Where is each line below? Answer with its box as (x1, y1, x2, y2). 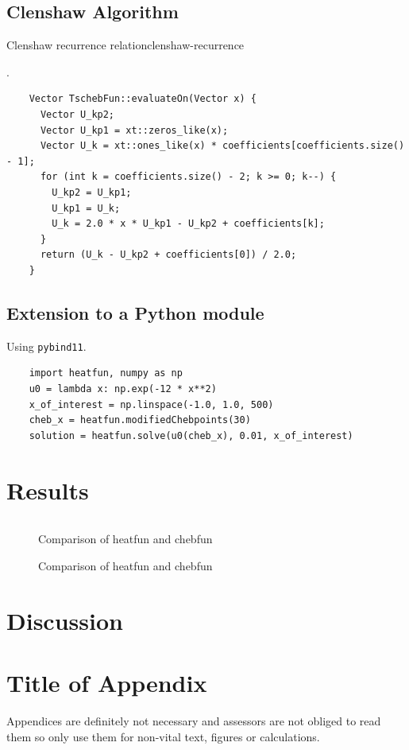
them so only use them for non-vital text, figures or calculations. (6, 728, 320, 744)
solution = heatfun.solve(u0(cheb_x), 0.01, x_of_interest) (29, 429, 353, 441)
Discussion (6, 604, 123, 636)
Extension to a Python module (6, 300, 264, 324)
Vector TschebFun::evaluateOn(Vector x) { (29, 93, 257, 105)
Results (6, 473, 89, 506)
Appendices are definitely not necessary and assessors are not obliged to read (6, 713, 381, 729)
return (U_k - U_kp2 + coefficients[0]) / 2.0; (40, 249, 297, 261)
